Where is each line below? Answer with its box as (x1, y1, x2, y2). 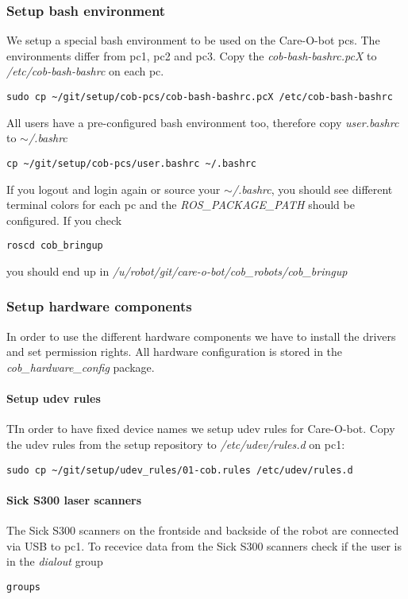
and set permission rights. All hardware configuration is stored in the (6, 343, 343, 360)
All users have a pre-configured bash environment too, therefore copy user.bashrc (6, 114, 399, 130)
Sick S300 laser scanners (6, 491, 142, 508)
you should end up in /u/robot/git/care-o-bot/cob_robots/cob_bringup (6, 262, 348, 279)
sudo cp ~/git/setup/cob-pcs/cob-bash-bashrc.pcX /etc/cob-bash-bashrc (6, 91, 393, 102)
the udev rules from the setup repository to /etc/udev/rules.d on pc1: (6, 435, 345, 452)
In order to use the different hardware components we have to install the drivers (6, 327, 396, 344)
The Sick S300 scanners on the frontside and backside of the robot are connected (6, 521, 399, 538)
